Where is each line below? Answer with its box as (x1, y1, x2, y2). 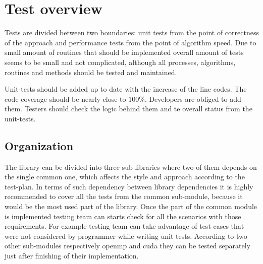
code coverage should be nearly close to (5, 93, 126, 104)
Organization (5, 138, 74, 153)
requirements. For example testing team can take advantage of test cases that (5, 221, 244, 231)
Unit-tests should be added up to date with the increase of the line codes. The (5, 84, 247, 94)
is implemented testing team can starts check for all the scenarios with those (5, 211, 241, 221)
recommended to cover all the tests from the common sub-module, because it (5, 191, 243, 202)
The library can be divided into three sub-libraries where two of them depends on (5, 161, 257, 172)
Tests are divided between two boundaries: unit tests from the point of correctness (5, 27, 259, 38)
